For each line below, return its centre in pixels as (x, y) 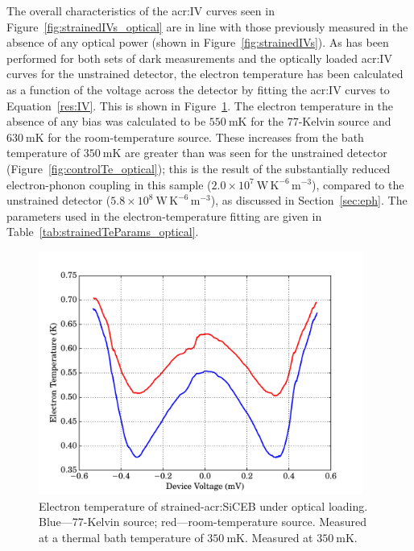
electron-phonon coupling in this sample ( (109, 184)
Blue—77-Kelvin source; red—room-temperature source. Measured (203, 522)
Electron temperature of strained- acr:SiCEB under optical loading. (203, 505)
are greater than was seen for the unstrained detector (256, 153)
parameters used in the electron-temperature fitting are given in (164, 215)
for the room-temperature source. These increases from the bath (206, 137)
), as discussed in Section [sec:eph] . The (309, 200)
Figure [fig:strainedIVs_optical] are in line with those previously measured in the (207, 26)
